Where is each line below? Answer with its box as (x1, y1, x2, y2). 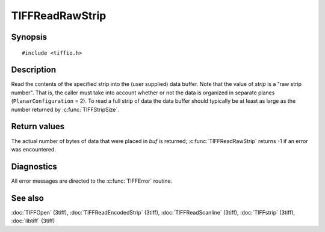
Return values (11, 121, 65, 132)
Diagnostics (11, 161, 57, 171)
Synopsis (11, 32, 48, 42)
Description (11, 65, 57, 75)
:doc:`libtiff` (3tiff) (11, 217, 55, 225)
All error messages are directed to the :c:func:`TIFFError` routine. (11, 177, 173, 185)
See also (11, 193, 45, 203)
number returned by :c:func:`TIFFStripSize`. (11, 106, 120, 113)
